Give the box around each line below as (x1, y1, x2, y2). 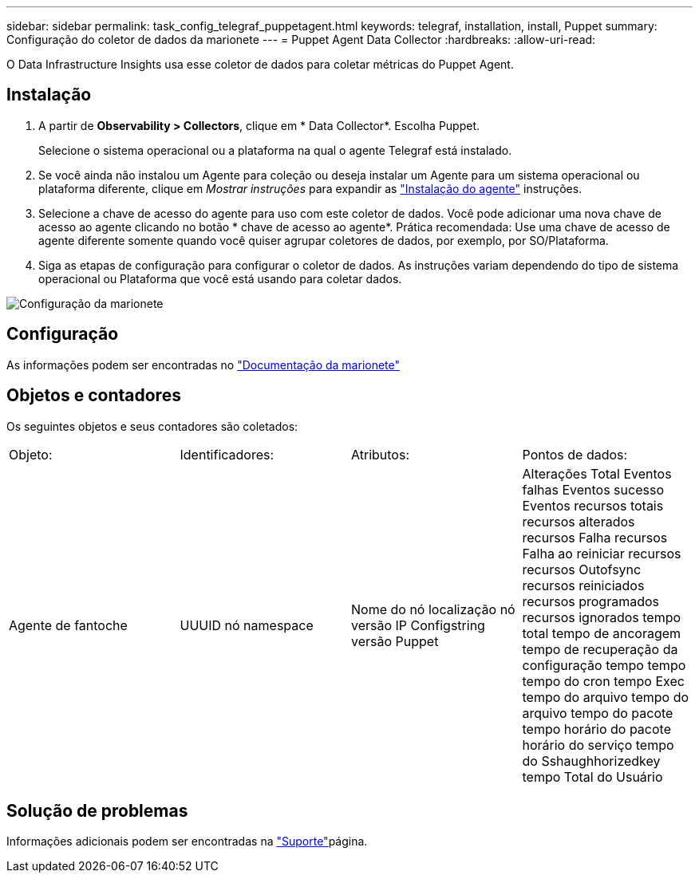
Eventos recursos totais (522, 497, 664, 514)
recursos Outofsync (522, 561, 642, 577)
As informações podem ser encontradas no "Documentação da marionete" (6, 357, 401, 372)
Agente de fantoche (9, 617, 128, 633)
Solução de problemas (6, 800, 188, 821)
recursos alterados (522, 513, 635, 530)
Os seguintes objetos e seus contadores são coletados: (6, 419, 298, 433)
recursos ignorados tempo (522, 609, 681, 625)
